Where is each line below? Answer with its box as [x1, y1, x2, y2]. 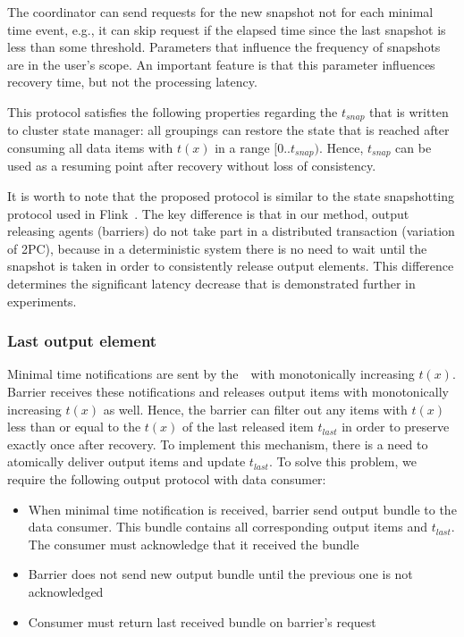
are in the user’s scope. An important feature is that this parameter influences [7, 54, 435, 73]
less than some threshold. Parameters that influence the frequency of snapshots [7, 38, 441, 56]
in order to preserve [342, 417, 450, 436]
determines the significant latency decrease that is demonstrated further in [7, 274, 416, 293]
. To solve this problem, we [268, 452, 417, 471]
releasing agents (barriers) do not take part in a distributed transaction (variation [7, 222, 455, 240]
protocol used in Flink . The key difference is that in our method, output [7, 204, 409, 222]
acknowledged [28, 582, 104, 600]
